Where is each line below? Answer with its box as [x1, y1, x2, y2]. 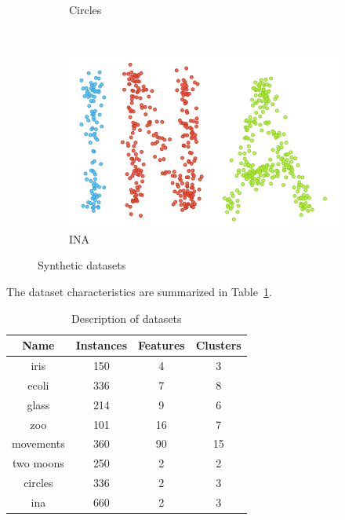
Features [138, 337, 185, 353]
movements [12, 435, 65, 452]
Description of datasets [71, 309, 182, 326]
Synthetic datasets [38, 257, 126, 273]
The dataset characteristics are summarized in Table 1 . [6, 284, 272, 300]
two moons [12, 455, 64, 471]
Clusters [195, 337, 241, 353]
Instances [75, 337, 128, 353]
